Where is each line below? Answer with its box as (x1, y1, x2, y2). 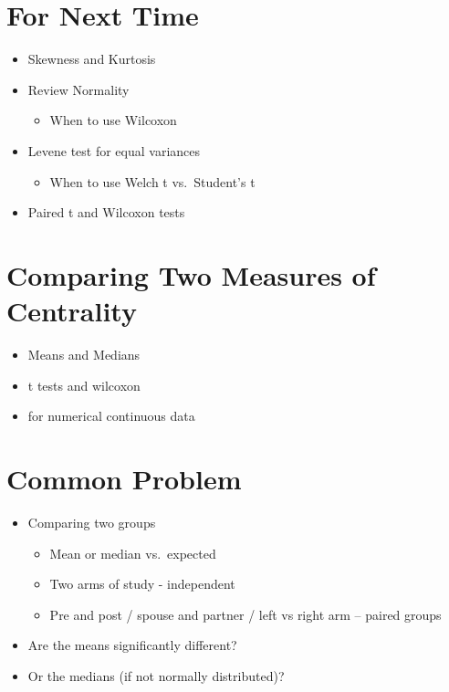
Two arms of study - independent (49, 574, 235, 593)
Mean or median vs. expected (49, 543, 216, 562)
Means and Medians (27, 345, 141, 363)
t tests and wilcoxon (27, 375, 141, 394)
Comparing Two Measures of (6, 256, 376, 293)
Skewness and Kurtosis (27, 49, 156, 68)
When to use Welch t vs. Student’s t (49, 172, 256, 191)
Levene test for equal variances (27, 141, 201, 160)
